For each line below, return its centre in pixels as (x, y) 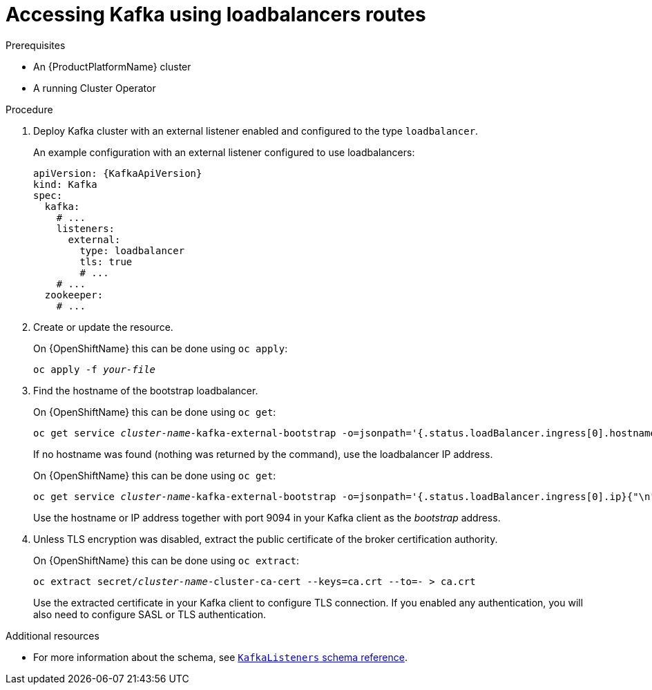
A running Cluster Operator (95, 88)
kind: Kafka (65, 184)
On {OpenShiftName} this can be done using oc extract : (166, 560)
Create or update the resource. (103, 327)
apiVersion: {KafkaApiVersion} (118, 173)
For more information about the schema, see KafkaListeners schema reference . (220, 657)
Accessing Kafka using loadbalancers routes (216, 15)
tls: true (106, 261)
